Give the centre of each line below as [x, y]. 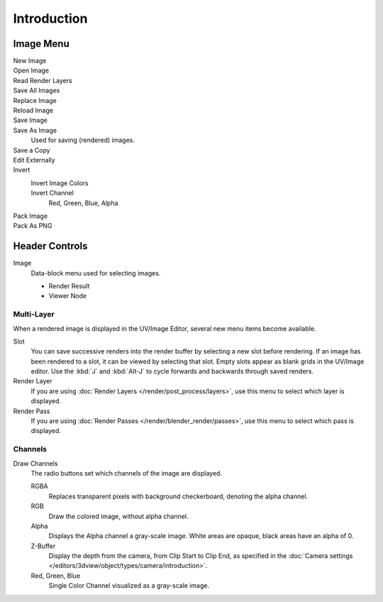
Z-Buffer [43, 546]
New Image [30, 61]
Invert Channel [52, 193]
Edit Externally [34, 160]
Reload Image [33, 111]
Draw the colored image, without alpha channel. [118, 516]
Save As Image [35, 130]
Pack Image [30, 216]
